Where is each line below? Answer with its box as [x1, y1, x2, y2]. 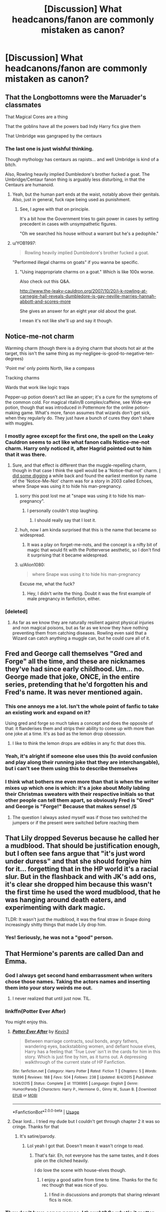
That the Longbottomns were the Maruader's [5, 93, 147, 101]
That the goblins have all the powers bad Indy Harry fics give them [5, 124, 141, 129]
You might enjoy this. [5, 1019, 48, 1025]
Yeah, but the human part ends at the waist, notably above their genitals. [12, 191, 161, 197]
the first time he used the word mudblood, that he [5, 888, 161, 896]
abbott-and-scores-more [19, 299, 71, 304]
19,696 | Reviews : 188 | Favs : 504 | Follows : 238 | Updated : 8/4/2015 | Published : [12, 1075, 154, 1080]
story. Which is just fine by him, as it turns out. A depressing [24, 1054, 147, 1060]
